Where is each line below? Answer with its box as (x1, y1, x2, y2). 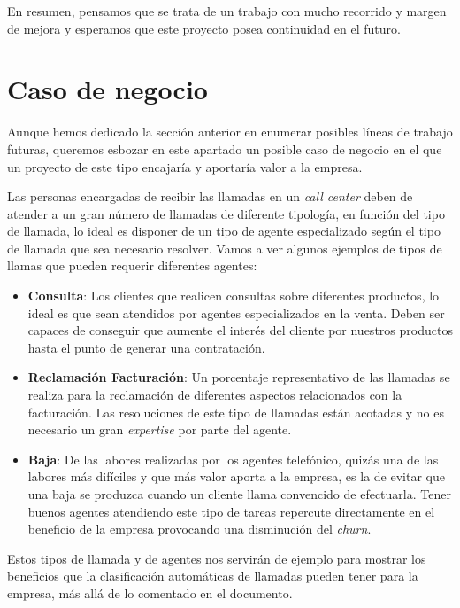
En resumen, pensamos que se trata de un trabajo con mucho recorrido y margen (7, 2, 447, 19)
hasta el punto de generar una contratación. (27, 338, 265, 356)
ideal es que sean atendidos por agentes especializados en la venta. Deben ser (27, 303, 445, 322)
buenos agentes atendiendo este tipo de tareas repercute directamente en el (27, 502, 435, 520)
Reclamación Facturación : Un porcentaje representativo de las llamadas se (27, 368, 450, 386)
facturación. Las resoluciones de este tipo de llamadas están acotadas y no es (27, 402, 445, 421)
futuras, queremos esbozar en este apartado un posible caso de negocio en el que (7, 139, 442, 158)
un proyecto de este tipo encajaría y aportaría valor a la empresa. (7, 157, 363, 175)
